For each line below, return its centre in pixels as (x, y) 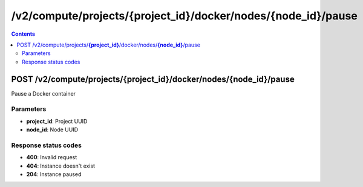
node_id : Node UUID (52, 130)
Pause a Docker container (43, 93)
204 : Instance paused (54, 174)
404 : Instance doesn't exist (61, 166)
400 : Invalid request (52, 157)
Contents (23, 34)
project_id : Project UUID (57, 121)
